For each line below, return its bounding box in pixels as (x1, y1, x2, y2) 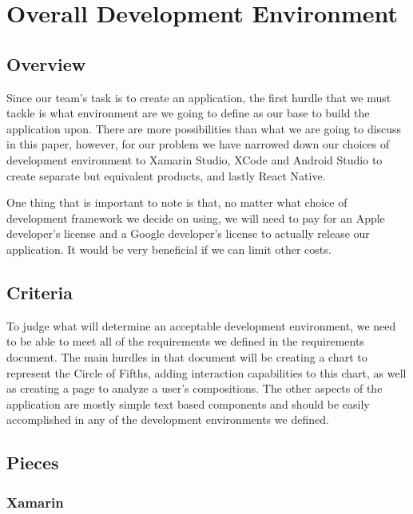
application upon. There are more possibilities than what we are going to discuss (6, 120, 402, 136)
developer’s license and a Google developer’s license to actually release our (6, 225, 370, 242)
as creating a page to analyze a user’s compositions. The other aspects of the (6, 380, 383, 397)
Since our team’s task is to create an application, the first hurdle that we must (6, 89, 391, 105)
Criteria (6, 279, 73, 304)
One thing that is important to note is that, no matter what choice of (6, 194, 347, 211)
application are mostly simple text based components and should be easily (6, 395, 370, 412)
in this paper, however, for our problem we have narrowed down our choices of (6, 136, 390, 152)
